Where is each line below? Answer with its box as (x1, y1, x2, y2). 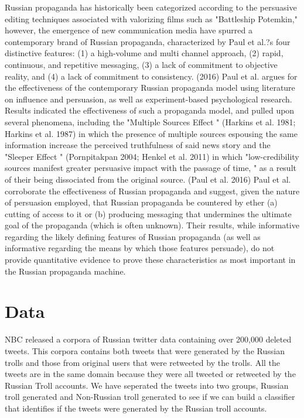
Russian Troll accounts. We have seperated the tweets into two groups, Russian (5, 379, 289, 391)
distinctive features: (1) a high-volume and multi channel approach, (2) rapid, (5, 47, 283, 59)
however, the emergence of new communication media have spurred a (5, 24, 252, 36)
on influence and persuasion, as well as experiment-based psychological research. (5, 92, 292, 105)
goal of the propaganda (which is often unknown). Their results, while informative (5, 219, 299, 231)
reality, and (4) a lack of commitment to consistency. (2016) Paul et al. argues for (5, 70, 298, 82)
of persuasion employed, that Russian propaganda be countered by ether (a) (5, 196, 278, 208)
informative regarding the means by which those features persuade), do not (5, 242, 275, 254)
